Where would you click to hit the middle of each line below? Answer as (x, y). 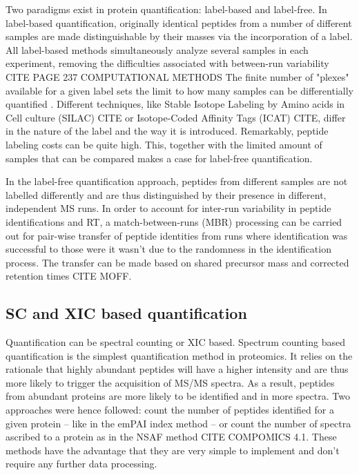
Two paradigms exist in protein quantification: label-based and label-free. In (166, 9)
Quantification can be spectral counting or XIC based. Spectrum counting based (175, 342)
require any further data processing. (81, 464)
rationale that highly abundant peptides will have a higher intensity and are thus (177, 369)
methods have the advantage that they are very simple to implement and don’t (173, 450)
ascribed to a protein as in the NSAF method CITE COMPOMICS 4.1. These (171, 437)
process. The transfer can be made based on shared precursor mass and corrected (177, 262)
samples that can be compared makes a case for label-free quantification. (159, 158)
